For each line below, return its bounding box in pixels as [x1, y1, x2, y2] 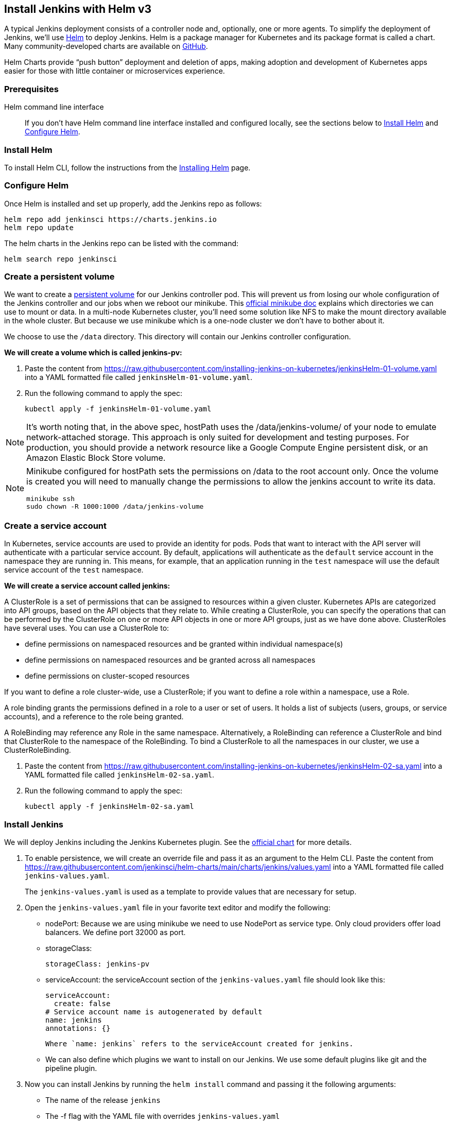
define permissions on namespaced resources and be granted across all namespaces [25, 655, 316, 665]
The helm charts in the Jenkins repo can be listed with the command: [4, 238, 239, 248]
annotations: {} [45, 1024, 111, 1032]
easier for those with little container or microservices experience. [4, 66, 225, 76]
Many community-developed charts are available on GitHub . [4, 42, 208, 51]
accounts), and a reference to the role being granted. [4, 712, 184, 721]
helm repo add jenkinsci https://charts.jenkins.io [4, 215, 217, 223]
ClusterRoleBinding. [4, 746, 71, 755]
